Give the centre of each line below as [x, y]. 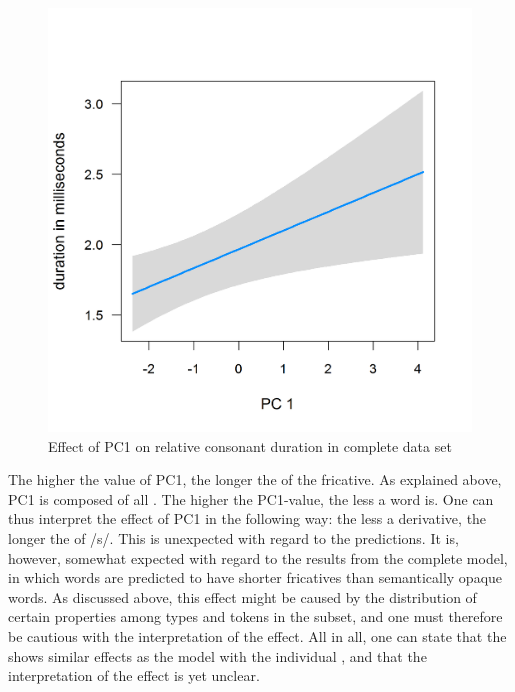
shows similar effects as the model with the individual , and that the [217, 655]
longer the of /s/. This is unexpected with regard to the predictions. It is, [233, 537]
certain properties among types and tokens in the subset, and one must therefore [255, 616]
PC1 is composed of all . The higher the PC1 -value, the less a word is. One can [251, 498]
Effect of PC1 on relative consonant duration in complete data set [250, 445]
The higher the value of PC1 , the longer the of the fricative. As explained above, [255, 479]
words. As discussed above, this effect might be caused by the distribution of [242, 596]
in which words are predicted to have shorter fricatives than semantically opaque [255, 577]
